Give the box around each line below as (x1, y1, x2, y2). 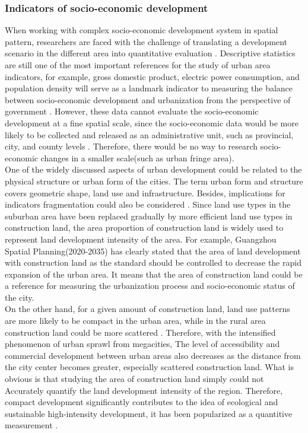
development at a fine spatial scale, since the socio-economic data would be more (5, 116, 299, 129)
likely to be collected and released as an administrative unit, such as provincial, (5, 128, 294, 141)
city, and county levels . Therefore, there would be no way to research (5, 140, 258, 152)
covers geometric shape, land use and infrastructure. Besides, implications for (5, 186, 285, 199)
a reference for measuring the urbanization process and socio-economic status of (5, 279, 295, 292)
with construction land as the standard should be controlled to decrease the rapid (5, 256, 301, 269)
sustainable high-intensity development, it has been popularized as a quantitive (5, 407, 293, 419)
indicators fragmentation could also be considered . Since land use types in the (5, 198, 291, 211)
